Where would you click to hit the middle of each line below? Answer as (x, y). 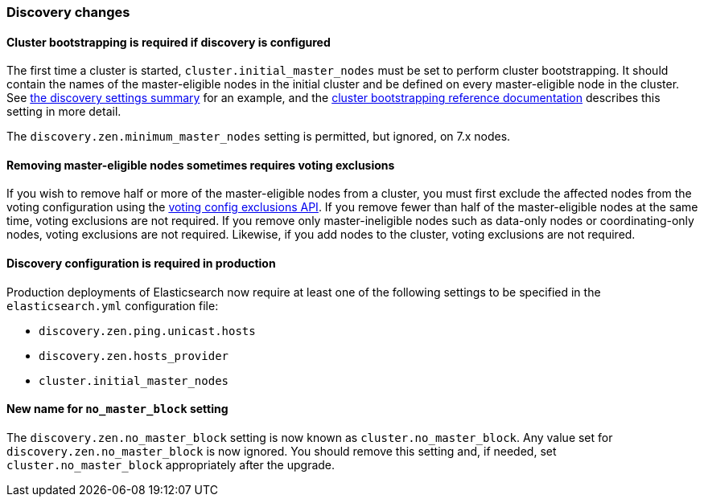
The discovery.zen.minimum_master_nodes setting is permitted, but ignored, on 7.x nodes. (259, 137)
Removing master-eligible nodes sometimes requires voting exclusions (201, 165)
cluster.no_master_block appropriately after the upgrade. (171, 464)
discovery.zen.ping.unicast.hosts (147, 331)
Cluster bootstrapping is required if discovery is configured (169, 42)
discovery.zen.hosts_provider (134, 356)
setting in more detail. (64, 112)
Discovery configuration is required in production (141, 264)
